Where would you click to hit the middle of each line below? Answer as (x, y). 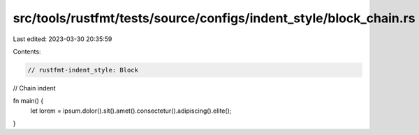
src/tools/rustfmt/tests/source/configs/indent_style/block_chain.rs (214, 18)
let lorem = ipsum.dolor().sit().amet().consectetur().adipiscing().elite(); (131, 111)
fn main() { (28, 101)
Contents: (27, 51)
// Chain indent (34, 88)
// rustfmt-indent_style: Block (83, 70)
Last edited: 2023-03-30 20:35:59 (63, 39)
